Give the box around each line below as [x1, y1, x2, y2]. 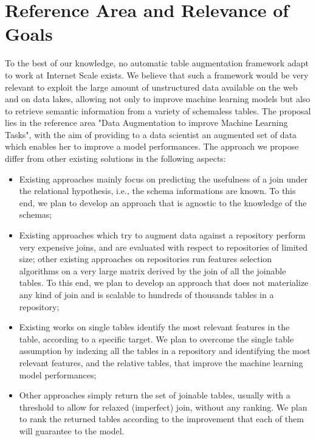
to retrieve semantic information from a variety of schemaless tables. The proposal [5, 104, 311, 117]
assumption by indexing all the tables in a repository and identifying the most [19, 344, 311, 357]
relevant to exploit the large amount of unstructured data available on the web [5, 80, 298, 93]
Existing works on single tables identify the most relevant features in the [19, 321, 290, 333]
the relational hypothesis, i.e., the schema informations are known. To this [19, 184, 296, 197]
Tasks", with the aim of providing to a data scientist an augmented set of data [5, 128, 297, 141]
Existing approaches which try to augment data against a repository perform [19, 229, 306, 241]
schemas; [19, 208, 52, 221]
